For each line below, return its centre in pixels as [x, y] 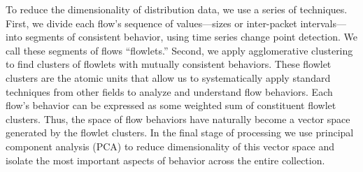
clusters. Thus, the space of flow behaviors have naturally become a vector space [178, 119]
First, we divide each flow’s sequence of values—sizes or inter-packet [151, 23]
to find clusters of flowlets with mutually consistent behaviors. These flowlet [169, 64]
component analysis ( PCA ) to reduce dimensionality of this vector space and [170, 146]
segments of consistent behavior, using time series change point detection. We [192, 37]
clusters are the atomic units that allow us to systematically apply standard [168, 77]
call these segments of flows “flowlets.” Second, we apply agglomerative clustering [179, 50]
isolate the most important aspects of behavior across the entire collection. [165, 160]
